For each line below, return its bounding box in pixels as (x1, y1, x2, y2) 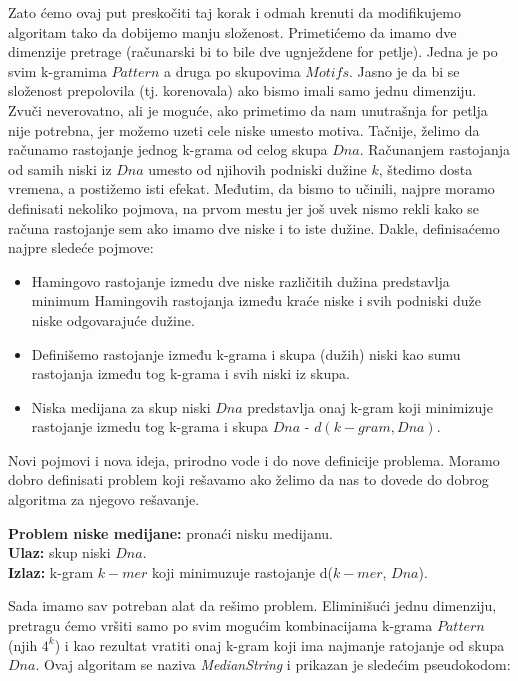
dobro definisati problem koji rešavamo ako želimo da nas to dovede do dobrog (8, 469, 489, 490)
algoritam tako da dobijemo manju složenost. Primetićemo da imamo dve (8, 21, 457, 42)
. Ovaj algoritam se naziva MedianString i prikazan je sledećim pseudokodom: (35, 654, 511, 675)
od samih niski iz (8, 158, 112, 179)
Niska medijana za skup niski (31, 396, 211, 417)
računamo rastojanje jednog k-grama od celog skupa (8, 139, 328, 160)
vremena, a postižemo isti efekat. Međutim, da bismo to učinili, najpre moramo (8, 178, 495, 199)
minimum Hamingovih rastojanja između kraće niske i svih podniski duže (31, 290, 481, 311)
